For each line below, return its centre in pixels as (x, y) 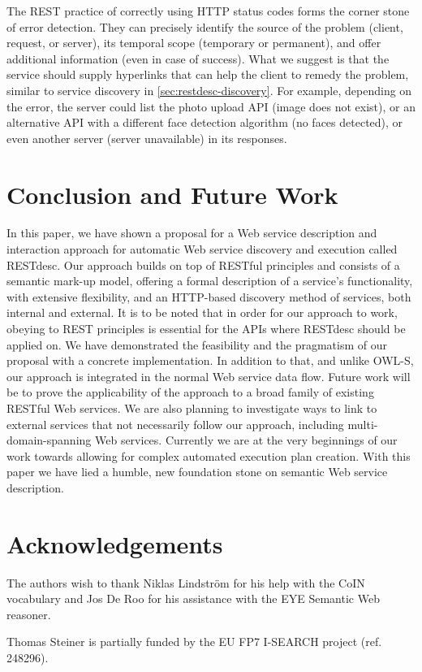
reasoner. (29, 614)
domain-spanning (49, 440)
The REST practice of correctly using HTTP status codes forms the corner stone (208, 11)
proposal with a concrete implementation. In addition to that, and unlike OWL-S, (210, 360)
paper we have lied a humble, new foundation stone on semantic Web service (197, 472)
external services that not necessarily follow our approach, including (175, 424)
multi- (363, 424)
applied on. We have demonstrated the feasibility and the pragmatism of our (197, 344)
